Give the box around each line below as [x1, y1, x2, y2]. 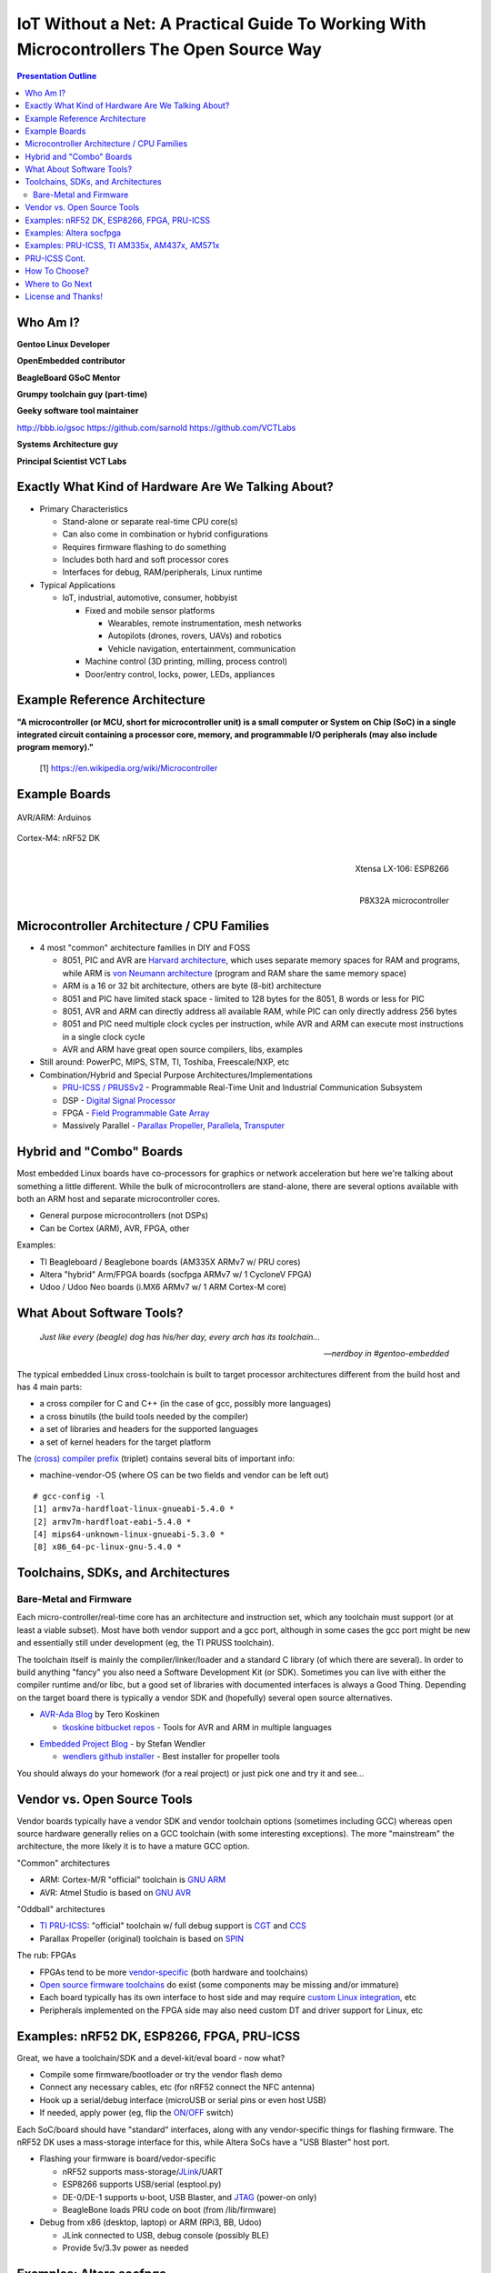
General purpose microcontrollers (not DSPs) [39, 1210, 209, 1221]
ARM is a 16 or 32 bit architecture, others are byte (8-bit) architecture [62, 980, 322, 991]
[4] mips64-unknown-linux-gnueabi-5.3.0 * [33, 1528, 225, 1539]
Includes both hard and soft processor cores [62, 555, 229, 566]
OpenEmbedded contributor [16, 355, 126, 366]
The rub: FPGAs [16, 1950, 76, 1961]
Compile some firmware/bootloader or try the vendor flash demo [39, 2069, 283, 2080]
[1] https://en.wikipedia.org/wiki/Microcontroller [39, 762, 218, 773]
